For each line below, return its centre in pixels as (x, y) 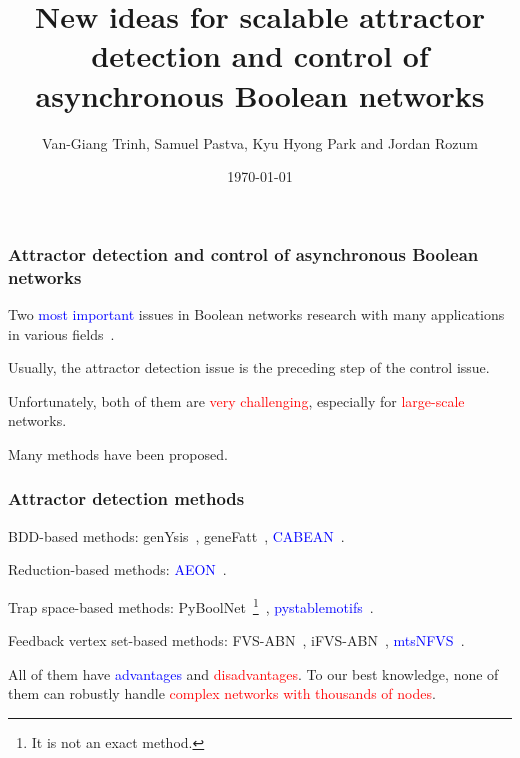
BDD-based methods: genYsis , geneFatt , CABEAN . (176, 535)
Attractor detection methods (126, 498)
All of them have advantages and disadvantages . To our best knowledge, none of (253, 673)
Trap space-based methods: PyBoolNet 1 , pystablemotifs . (191, 605)
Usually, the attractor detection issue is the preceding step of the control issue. (249, 367)
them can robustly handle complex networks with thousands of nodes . (222, 693)
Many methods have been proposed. (118, 453)
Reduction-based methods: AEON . (117, 569)
